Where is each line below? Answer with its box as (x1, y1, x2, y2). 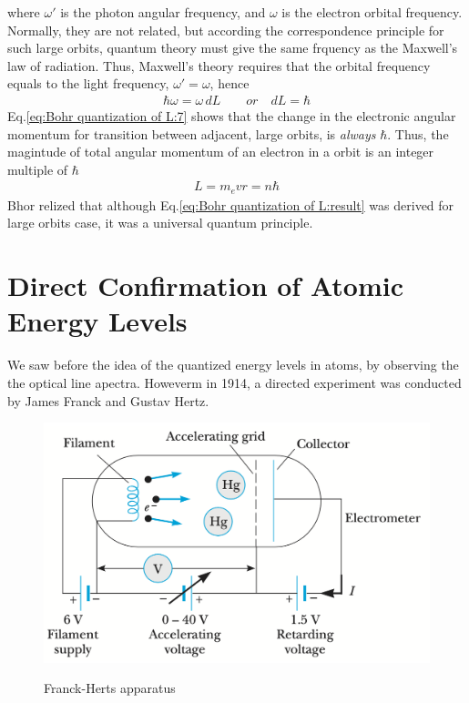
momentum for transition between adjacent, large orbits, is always (7, 124, 376, 143)
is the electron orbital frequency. (281, 3, 463, 21)
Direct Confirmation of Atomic (7, 267, 404, 304)
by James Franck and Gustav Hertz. (7, 391, 209, 410)
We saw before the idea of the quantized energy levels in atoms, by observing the (7, 355, 459, 374)
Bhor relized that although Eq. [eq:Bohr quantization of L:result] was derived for (7, 195, 454, 214)
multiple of (7, 159, 68, 178)
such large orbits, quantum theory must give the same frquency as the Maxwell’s (7, 38, 458, 57)
